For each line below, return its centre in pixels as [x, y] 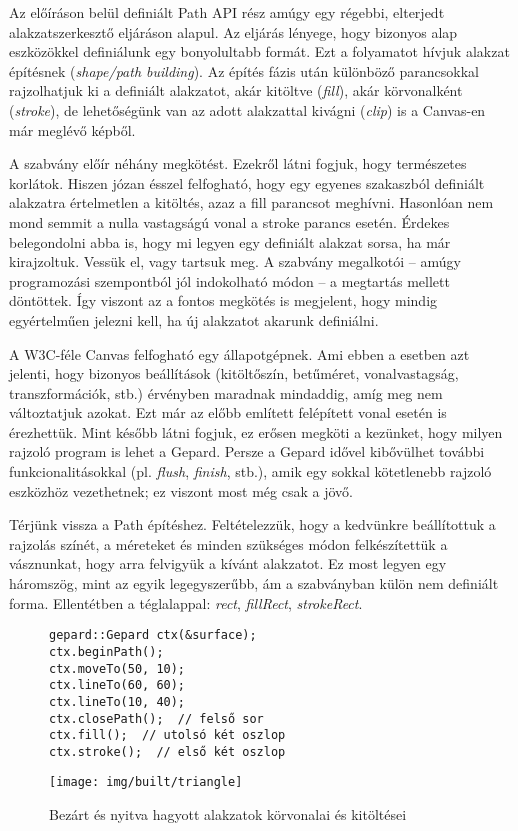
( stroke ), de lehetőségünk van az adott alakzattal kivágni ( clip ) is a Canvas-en [247, 109]
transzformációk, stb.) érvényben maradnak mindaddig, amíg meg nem [226, 392]
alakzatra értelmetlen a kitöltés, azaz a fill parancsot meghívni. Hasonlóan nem [251, 202]
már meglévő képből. [72, 129]
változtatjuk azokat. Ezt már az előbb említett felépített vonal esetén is [228, 412]
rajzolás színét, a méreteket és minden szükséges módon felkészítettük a [228, 543]
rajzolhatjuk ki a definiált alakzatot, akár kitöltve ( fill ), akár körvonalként [236, 90]
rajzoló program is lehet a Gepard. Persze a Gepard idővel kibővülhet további [247, 451]
